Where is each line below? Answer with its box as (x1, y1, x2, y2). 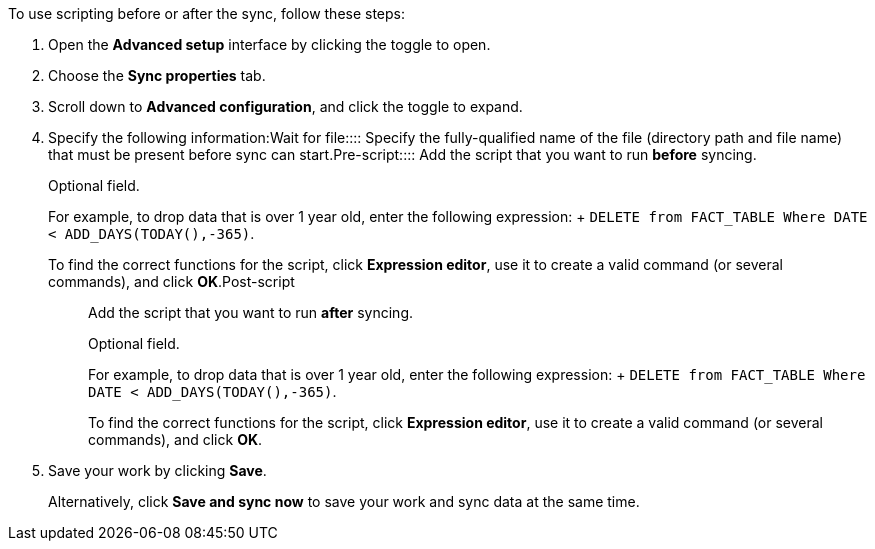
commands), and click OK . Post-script (48, 273, 295, 290)
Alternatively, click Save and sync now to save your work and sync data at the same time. (48, 493, 640, 510)
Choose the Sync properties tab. (48, 67, 266, 84)
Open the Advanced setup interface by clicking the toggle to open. (48, 36, 491, 53)
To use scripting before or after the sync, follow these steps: (8, 5, 406, 22)
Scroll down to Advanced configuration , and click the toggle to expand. (48, 98, 523, 115)
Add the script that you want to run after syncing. (88, 304, 413, 321)
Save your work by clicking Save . (48, 462, 267, 479)
